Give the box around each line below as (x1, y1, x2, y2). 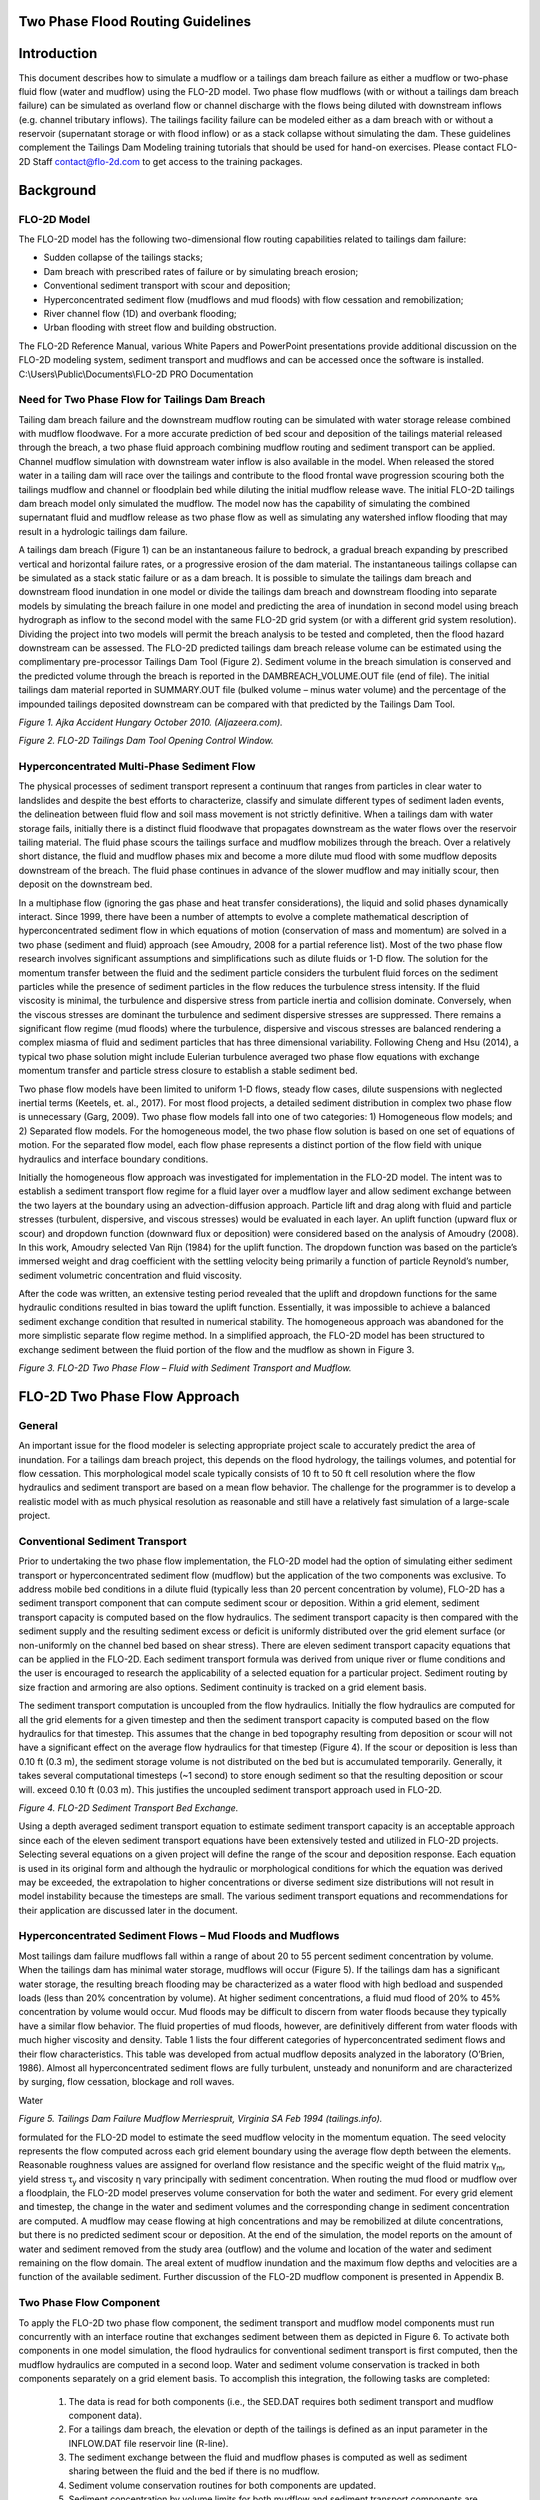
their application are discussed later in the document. (18, 1904, 239, 1916)
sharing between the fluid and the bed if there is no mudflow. (68, 2465, 320, 2477)
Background (18, 181, 97, 199)
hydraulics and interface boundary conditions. (18, 1153, 209, 1165)
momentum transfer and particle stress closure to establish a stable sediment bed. (18, 1065, 359, 1077)
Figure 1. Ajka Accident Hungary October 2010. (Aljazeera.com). (18, 716, 284, 728)
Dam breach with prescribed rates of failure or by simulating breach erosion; (43, 265, 359, 277)
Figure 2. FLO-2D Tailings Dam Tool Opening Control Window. (18, 735, 274, 747)
